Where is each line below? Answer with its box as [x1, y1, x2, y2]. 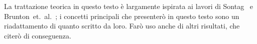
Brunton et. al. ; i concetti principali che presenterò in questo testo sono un [4, 10, 239, 21]
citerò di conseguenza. [4, 30, 71, 40]
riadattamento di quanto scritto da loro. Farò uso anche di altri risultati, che [4, 20, 240, 31]
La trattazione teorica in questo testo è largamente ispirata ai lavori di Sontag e [4, 1, 253, 11]
